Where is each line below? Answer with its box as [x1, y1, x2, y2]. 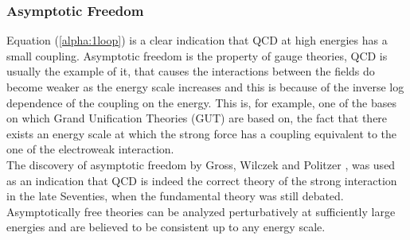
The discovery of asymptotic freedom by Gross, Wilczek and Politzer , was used [6, 156, 396, 172]
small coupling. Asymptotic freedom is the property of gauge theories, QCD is [6, 47, 388, 64]
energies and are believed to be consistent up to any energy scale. [6, 219, 326, 235]
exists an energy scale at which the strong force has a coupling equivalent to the [6, 125, 397, 141]
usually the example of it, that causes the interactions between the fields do [6, 63, 375, 79]
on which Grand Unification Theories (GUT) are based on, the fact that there [6, 110, 388, 126]
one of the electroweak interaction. [6, 141, 174, 157]
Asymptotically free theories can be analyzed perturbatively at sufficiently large [6, 203, 396, 219]
